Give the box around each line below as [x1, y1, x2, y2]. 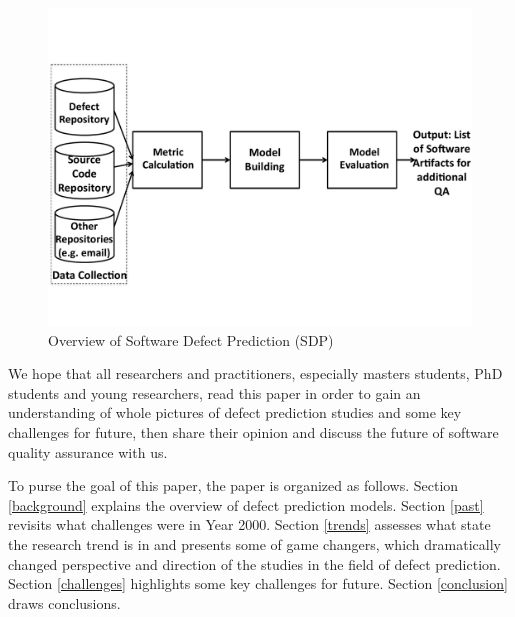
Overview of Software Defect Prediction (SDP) [48, 329, 334, 350]
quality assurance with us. [8, 441, 168, 462]
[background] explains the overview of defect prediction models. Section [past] [8, 494, 484, 515]
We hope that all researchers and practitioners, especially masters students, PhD [8, 363, 503, 384]
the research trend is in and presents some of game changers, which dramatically [8, 533, 501, 554]
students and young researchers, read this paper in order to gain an [8, 382, 421, 403]
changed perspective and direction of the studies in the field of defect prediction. [8, 553, 501, 574]
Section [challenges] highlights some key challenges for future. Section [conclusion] [8, 573, 508, 594]
